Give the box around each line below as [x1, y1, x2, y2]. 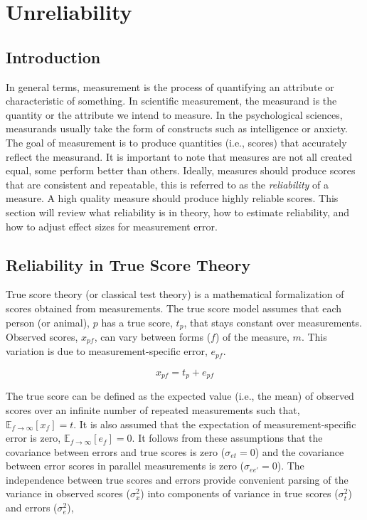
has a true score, [101, 314, 173, 329]
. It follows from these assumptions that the [132, 430, 323, 445]
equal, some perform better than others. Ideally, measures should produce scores [6, 163, 356, 178]
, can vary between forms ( [94, 329, 211, 344]
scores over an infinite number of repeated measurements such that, [6, 402, 300, 417]
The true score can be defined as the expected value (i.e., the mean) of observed [6, 388, 354, 403]
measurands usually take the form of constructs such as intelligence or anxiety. [6, 121, 348, 136]
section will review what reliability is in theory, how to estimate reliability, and [6, 204, 350, 219]
